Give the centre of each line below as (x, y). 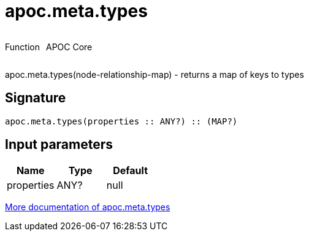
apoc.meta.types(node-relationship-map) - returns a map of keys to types (154, 74)
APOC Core (69, 47)
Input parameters (59, 145)
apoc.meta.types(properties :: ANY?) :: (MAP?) (121, 121)
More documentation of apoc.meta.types (88, 207)
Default (130, 171)
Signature (36, 98)
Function (22, 47)
